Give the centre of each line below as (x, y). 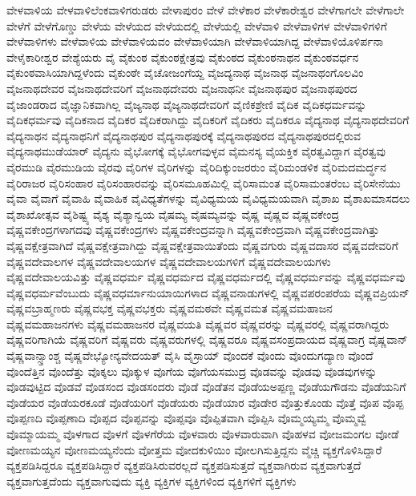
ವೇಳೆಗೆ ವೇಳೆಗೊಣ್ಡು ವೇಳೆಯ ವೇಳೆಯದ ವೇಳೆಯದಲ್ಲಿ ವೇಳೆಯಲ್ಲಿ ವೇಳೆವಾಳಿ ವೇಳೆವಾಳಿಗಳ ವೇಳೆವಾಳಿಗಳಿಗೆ (197, 25)
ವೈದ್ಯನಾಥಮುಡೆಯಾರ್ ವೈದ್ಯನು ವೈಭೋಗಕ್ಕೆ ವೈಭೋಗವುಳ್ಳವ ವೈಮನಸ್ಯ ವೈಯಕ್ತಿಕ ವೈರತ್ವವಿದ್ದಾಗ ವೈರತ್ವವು (196, 151)
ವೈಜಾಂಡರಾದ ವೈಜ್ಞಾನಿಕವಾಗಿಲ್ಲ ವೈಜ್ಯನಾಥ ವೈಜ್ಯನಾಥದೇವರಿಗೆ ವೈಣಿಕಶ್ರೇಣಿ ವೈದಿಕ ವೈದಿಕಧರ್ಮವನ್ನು (187, 104)
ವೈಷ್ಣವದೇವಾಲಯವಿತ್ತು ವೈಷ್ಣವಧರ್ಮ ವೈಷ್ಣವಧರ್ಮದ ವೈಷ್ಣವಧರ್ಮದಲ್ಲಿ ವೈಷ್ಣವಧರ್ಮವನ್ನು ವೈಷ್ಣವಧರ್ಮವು (206, 277)
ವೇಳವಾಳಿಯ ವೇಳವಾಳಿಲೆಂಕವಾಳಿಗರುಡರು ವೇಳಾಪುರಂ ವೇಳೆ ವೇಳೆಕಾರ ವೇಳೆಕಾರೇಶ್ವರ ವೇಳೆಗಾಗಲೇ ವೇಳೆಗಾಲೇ (206, 10)
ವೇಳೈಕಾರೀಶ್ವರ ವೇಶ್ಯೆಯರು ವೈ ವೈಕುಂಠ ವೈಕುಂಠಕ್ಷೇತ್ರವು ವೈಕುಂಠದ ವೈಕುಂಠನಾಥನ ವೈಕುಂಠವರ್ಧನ (183, 56)
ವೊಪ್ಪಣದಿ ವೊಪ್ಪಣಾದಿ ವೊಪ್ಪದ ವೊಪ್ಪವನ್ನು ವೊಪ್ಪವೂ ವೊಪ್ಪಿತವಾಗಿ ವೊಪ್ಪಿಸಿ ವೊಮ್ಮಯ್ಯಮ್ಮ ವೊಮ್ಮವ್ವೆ (186, 418)
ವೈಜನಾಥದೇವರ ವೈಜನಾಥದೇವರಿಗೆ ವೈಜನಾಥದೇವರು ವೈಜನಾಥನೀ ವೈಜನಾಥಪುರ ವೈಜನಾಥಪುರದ (182, 88)
